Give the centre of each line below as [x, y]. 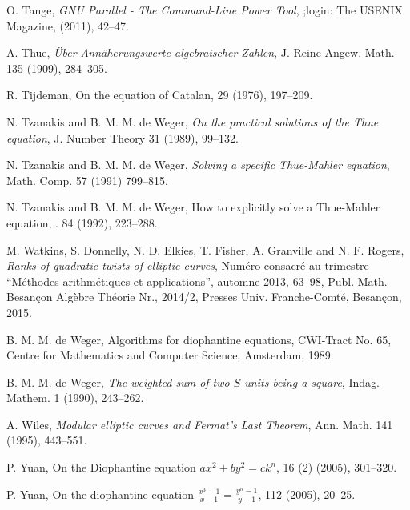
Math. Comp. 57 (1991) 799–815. [87, 180]
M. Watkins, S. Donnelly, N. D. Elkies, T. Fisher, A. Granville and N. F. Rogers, [205, 249]
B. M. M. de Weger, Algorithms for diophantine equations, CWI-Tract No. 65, [199, 339]
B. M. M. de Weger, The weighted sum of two [118, 381]
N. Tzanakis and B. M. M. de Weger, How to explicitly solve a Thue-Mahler [193, 207]
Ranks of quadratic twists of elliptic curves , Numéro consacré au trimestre [188, 265]
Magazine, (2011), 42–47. [68, 25]
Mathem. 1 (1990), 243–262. [75, 398]
